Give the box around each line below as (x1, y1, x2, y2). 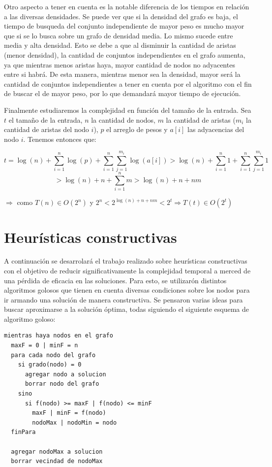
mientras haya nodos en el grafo (4, 332, 113, 339)
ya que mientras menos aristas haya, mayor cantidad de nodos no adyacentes (4, 59, 235, 69)
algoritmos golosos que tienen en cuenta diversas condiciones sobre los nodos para (4, 285, 250, 295)
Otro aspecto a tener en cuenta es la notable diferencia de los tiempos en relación (4, 1, 249, 11)
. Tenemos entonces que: (23, 133, 96, 144)
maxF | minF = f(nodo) (32, 409, 106, 417)
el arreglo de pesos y (106, 124, 168, 134)
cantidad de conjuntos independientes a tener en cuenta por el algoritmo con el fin (4, 78, 252, 89)
